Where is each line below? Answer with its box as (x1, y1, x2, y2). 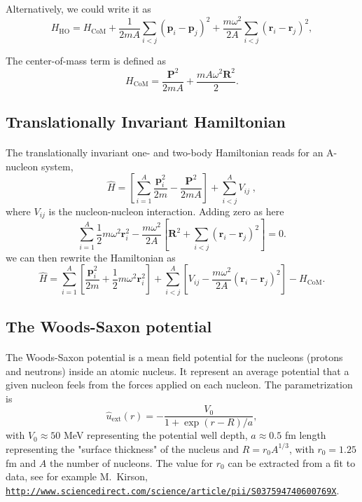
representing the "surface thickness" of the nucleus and (6, 441, 239, 456)
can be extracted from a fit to (228, 455, 356, 470)
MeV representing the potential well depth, (64, 428, 248, 442)
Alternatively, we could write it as (6, 1, 151, 15)
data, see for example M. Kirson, (6, 469, 148, 484)
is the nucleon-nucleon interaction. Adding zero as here (48, 203, 284, 218)
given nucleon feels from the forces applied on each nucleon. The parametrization (6, 377, 353, 392)
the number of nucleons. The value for (50, 455, 214, 470)
